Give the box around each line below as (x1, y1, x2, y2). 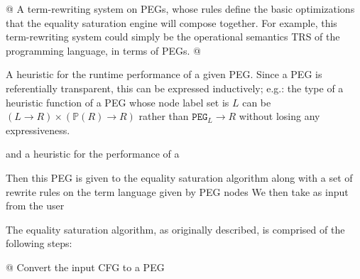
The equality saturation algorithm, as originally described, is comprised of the (6, 221, 345, 236)
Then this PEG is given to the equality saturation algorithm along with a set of (6, 170, 353, 185)
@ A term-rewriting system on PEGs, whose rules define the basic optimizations (6, 1, 355, 16)
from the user (6, 198, 65, 213)
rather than (138, 109, 189, 124)
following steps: (6, 236, 72, 251)
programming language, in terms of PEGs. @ (6, 43, 201, 58)
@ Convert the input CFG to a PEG (6, 259, 165, 274)
